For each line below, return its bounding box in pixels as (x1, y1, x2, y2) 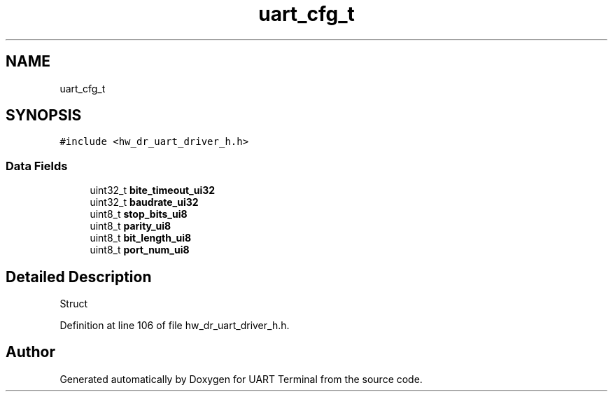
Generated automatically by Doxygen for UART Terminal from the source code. (59, 372, 423, 385)
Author (6, 343, 55, 361)
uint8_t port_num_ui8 (90, 244, 190, 256)
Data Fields (6, 158, 68, 173)
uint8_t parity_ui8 (90, 220, 171, 232)
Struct (59, 298, 88, 310)
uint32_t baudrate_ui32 (90, 196, 199, 209)
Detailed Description (6, 267, 152, 286)
